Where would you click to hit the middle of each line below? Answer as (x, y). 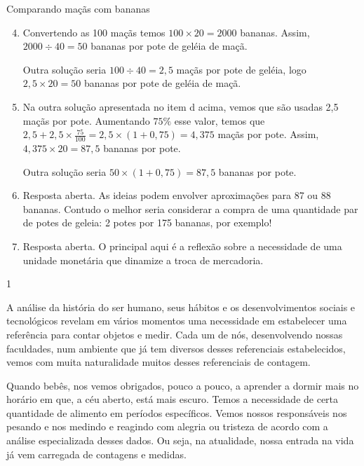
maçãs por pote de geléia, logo (241, 69)
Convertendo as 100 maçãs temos (94, 32)
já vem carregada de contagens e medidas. (96, 454)
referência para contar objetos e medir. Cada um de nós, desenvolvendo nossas (175, 334)
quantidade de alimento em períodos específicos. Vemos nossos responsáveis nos (177, 412)
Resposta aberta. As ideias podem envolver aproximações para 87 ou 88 (177, 195)
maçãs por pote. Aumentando (86, 120)
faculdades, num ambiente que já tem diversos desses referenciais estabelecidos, (176, 348)
